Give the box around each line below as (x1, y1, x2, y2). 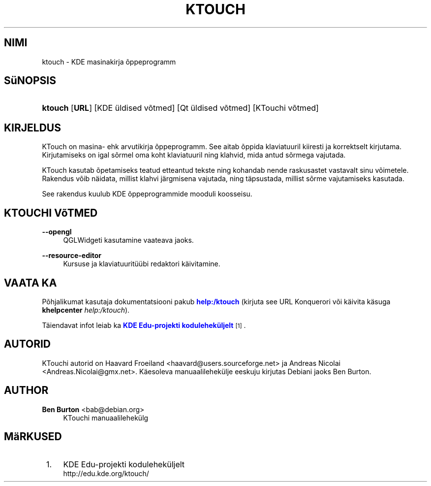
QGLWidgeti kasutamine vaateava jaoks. (63, 236, 194, 245)
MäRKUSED (4, 430, 62, 443)
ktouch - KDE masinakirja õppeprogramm (42, 57, 176, 66)
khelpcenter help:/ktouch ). (42, 305, 130, 314)
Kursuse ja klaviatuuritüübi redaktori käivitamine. (63, 259, 220, 268)
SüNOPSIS (4, 74, 57, 87)
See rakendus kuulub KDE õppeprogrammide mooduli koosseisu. (42, 190, 252, 198)
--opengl (42, 227, 72, 236)
